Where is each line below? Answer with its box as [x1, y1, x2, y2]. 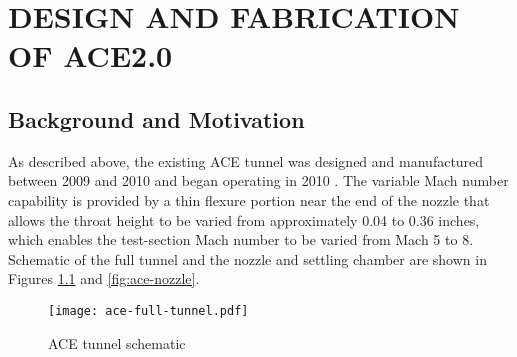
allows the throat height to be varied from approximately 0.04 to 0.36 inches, [8, 209, 480, 230]
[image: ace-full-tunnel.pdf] [48, 303, 249, 318]
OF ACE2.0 [8, 35, 173, 76]
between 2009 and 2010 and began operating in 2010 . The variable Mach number [8, 170, 509, 191]
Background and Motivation [8, 103, 305, 134]
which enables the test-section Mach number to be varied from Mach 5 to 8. [8, 229, 474, 250]
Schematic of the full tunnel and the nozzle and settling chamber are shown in [8, 248, 487, 269]
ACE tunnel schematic [48, 332, 186, 353]
